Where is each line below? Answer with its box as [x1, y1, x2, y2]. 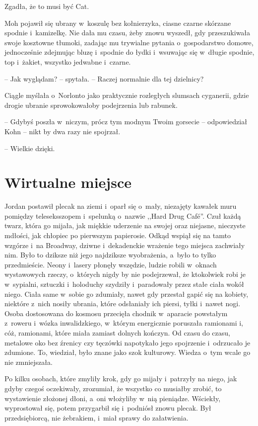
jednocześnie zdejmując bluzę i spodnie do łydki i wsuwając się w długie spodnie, [4, 47, 255, 57]
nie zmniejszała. [4, 356, 53, 367]
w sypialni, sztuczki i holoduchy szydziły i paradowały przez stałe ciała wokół [4, 279, 244, 289]
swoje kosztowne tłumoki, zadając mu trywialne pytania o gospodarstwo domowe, [4, 37, 254, 47]
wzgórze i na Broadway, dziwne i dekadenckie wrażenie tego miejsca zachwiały [4, 240, 245, 250]
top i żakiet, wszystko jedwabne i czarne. [4, 56, 131, 67]
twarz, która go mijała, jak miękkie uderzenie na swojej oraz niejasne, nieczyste [4, 220, 246, 231]
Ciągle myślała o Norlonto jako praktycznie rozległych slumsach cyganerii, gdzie [4, 90, 249, 100]
